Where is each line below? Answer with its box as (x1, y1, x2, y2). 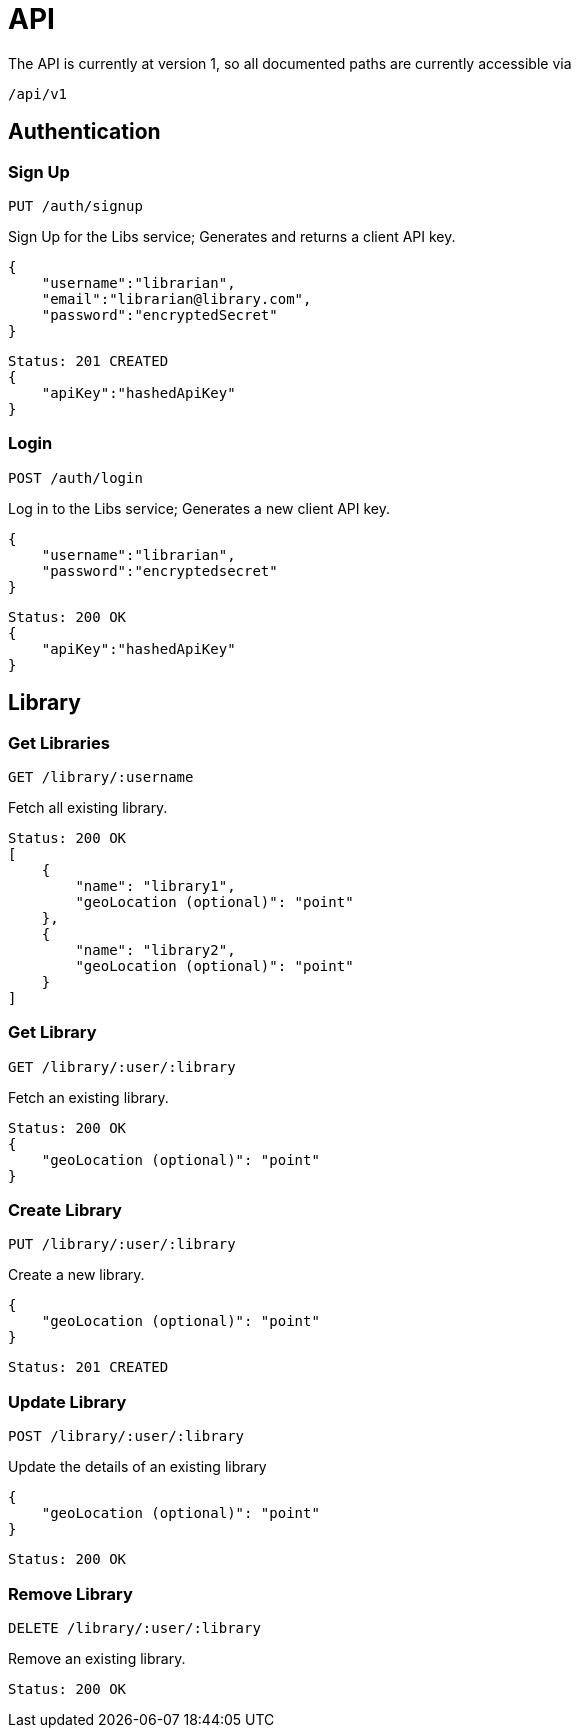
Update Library (8, 1391, 127, 1412)
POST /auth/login (8, 469, 143, 486)
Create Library (8, 1200, 122, 1221)
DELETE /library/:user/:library (8, 1619, 261, 1636)
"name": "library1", (75, 877, 236, 894)
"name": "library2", (75, 941, 236, 958)
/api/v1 (8, 85, 68, 102)
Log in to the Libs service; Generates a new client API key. (8, 499, 391, 517)
